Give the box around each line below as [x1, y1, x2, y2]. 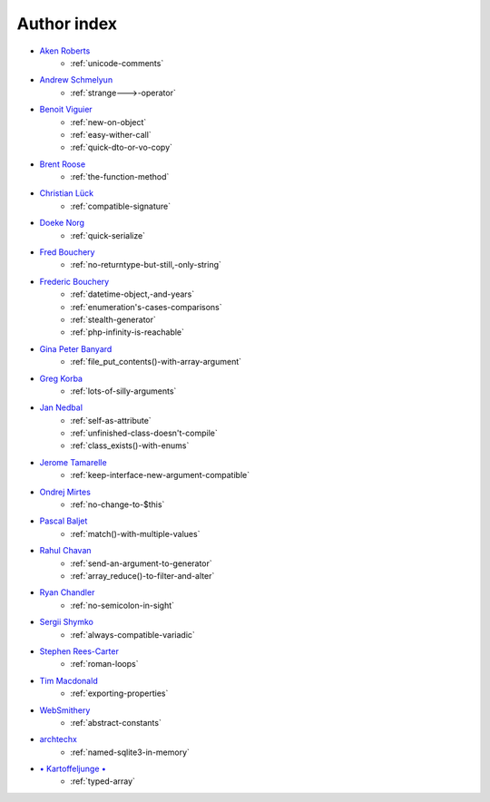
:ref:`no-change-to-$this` [70, 499, 165, 510]
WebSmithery [39, 704, 91, 716]
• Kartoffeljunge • [39, 763, 106, 775]
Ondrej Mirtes [39, 486, 91, 497]
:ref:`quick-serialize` [70, 230, 145, 240]
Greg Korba [39, 373, 83, 384]
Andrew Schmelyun [39, 74, 113, 85]
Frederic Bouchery [39, 276, 110, 287]
